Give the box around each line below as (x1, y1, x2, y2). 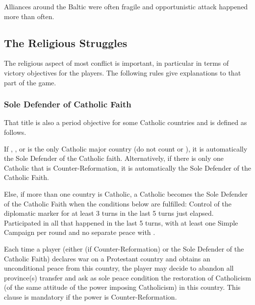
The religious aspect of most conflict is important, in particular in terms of (4, 58, 229, 68)
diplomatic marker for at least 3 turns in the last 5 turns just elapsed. (4, 208, 214, 218)
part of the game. (4, 77, 56, 87)
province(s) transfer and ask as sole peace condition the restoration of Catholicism (4, 272, 251, 282)
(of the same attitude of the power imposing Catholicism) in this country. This (4, 282, 241, 292)
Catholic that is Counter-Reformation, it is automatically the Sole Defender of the (4, 162, 251, 173)
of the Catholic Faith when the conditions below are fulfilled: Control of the (4, 198, 231, 208)
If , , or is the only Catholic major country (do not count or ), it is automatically (4, 143, 248, 153)
